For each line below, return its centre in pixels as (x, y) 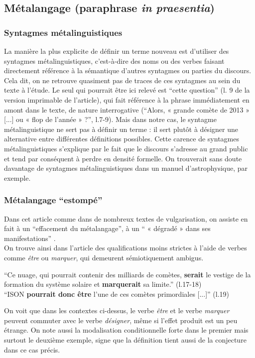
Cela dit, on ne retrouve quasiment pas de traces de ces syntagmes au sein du (122, 80)
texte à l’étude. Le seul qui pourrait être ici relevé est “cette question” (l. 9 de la (127, 90)
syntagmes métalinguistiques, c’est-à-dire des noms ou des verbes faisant (114, 60)
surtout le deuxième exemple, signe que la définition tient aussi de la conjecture (125, 340)
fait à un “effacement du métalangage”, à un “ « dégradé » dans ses (107, 228)
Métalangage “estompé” (53, 200)
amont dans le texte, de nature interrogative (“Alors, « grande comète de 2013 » (127, 109)
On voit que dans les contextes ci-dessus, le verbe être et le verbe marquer (117, 310)
